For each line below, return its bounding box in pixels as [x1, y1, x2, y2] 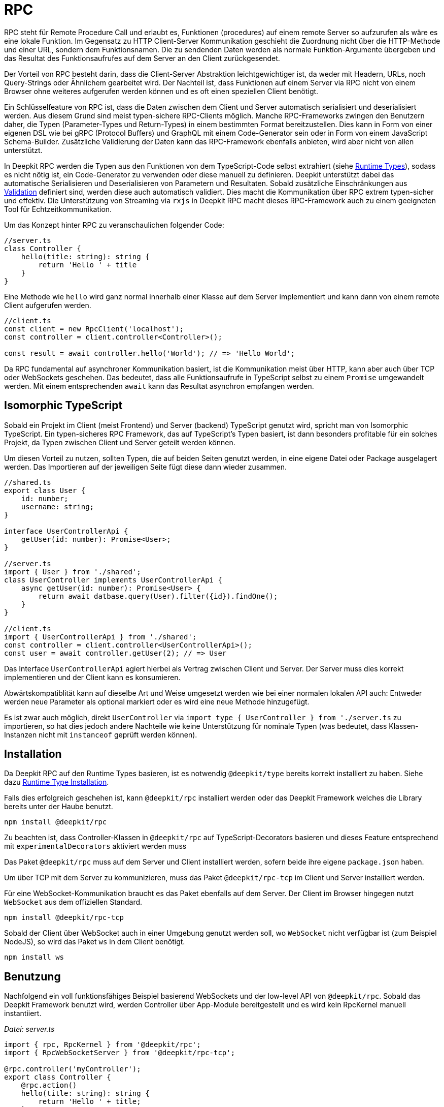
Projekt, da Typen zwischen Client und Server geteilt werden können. [4, 438, 235, 447]
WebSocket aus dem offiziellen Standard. [4, 898, 143, 907]
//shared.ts [4, 478, 51, 486]
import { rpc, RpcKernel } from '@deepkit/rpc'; [4, 1040, 201, 1049]
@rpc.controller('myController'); [4, 1065, 141, 1073]
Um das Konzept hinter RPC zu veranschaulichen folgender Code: [4, 220, 224, 229]
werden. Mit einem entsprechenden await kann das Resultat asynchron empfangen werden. [4, 381, 314, 390]
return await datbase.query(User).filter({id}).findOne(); [38, 592, 278, 600]
